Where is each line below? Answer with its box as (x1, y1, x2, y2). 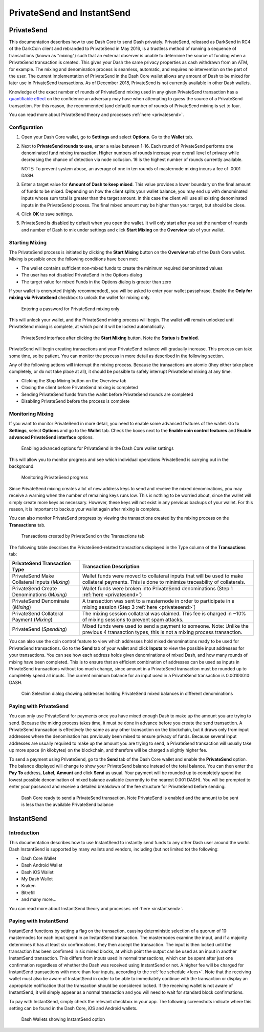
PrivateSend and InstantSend (9, 7, 131, 18)
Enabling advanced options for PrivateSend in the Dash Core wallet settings (21, 445, 174, 451)
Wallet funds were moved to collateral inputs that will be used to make (82, 573, 243, 579)
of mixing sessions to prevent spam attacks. (82, 617, 184, 623)
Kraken (21, 883, 36, 889)
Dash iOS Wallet (21, 869, 54, 875)
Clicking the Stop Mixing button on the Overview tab (21, 377, 127, 384)
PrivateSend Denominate (12, 597, 69, 604)
